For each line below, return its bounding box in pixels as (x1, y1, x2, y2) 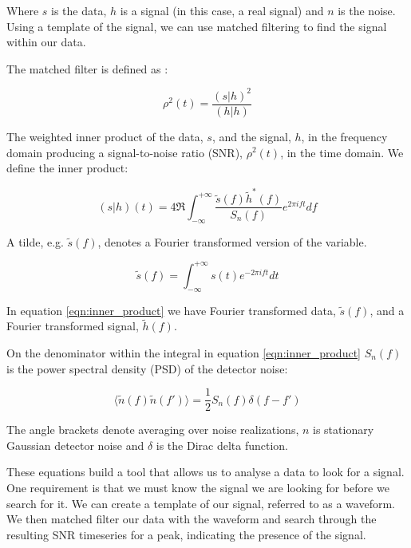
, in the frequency (301, 128, 388, 144)
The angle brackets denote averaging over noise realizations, (6, 421, 299, 438)
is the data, (51, 2, 107, 18)
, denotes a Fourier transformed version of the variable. (97, 233, 367, 250)
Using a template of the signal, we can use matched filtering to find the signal (6, 18, 387, 34)
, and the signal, (211, 128, 291, 144)
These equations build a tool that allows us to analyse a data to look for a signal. (6, 463, 405, 480)
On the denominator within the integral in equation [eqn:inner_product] (6, 345, 361, 361)
